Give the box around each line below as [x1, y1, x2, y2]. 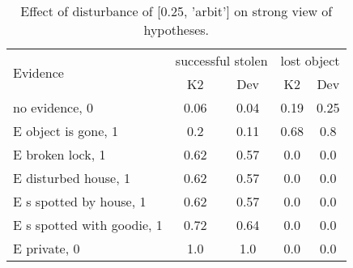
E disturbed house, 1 [13, 168, 130, 187]
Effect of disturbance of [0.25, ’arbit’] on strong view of [20, 2, 333, 20]
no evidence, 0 [13, 98, 94, 117]
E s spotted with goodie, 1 [13, 215, 163, 234]
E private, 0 [13, 239, 80, 257]
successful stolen [175, 51, 268, 70]
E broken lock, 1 [13, 145, 106, 164]
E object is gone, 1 [13, 121, 119, 140]
